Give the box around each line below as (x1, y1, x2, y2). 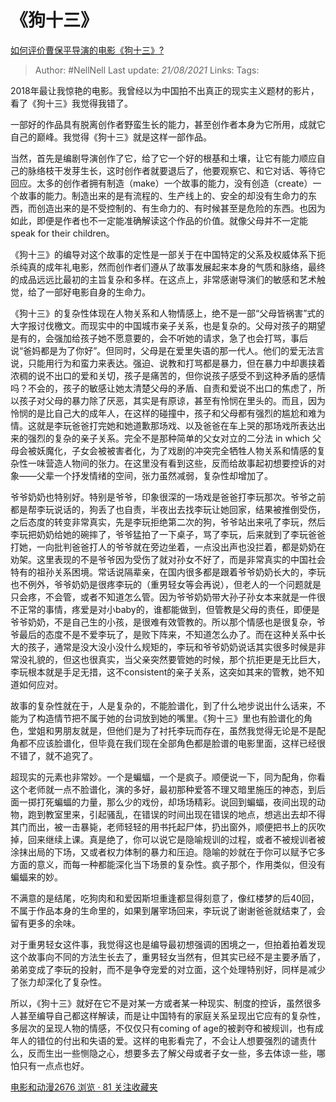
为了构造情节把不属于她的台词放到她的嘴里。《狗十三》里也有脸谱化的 (18, 712, 304, 724)
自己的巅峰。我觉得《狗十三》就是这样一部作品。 (10, 131, 212, 143)
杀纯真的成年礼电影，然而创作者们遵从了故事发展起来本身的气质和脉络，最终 (10, 261, 326, 273)
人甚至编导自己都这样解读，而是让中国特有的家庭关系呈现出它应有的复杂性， (10, 1009, 326, 1021)
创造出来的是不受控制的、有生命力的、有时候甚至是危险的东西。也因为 (36, 202, 326, 214)
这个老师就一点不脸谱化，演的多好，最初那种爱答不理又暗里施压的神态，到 (10, 783, 317, 795)
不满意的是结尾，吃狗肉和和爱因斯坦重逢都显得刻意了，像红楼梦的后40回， (10, 892, 320, 904)
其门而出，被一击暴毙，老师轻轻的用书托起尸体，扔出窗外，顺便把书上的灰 (10, 821, 317, 833)
